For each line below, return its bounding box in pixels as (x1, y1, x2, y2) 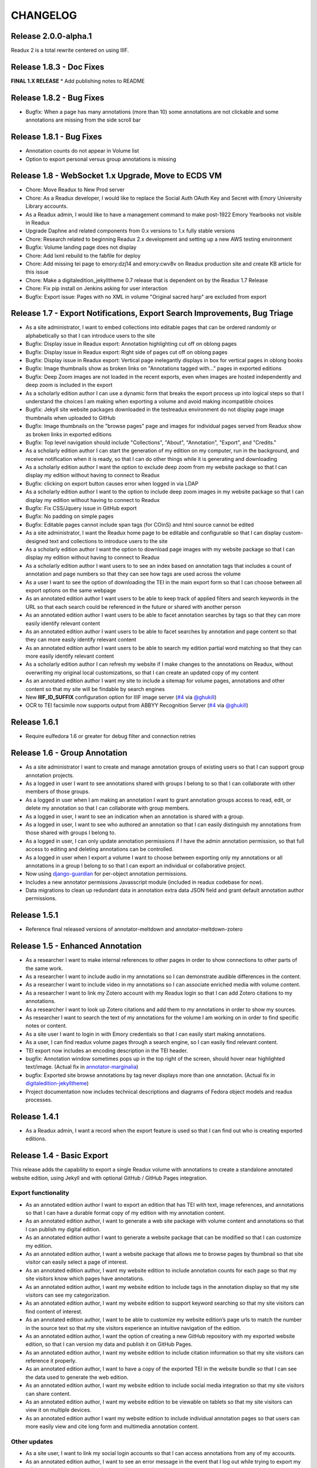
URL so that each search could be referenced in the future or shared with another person (25, 603, 241, 610)
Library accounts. (25, 203, 68, 210)
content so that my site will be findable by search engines (25, 685, 165, 692)
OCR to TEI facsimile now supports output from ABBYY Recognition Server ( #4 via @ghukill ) (25, 702, 249, 709)
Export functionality (11, 1189, 70, 1197)
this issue (25, 268, 49, 275)
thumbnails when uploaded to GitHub (25, 414, 116, 421)
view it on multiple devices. (25, 1406, 92, 1413)
